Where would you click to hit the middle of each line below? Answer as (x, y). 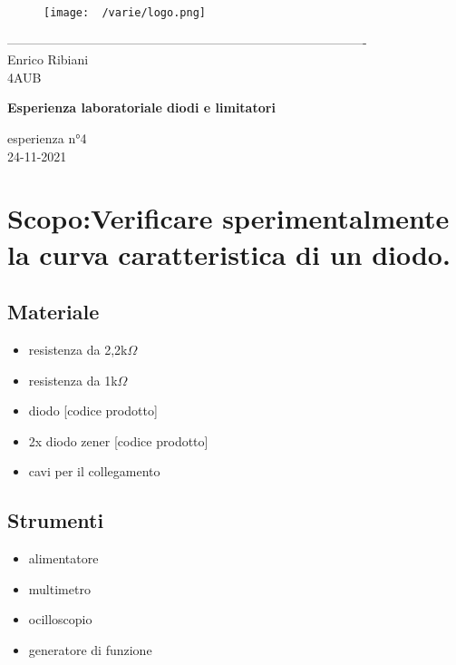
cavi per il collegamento (94, 471)
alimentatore (63, 558)
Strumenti (56, 520)
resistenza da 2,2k (78, 349)
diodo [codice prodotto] (93, 411)
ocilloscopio (60, 619)
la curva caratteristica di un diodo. (229, 254)
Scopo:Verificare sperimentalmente (228, 218)
